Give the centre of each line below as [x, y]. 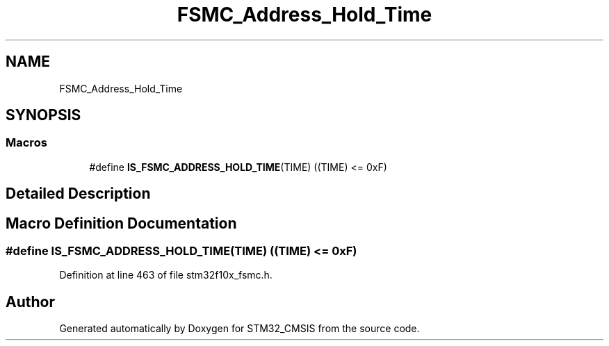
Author [30, 302]
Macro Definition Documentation [121, 223]
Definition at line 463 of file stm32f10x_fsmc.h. [166, 275]
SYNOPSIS [43, 115]
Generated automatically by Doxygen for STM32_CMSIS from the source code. [239, 329]
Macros [26, 143]
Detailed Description [78, 194]
